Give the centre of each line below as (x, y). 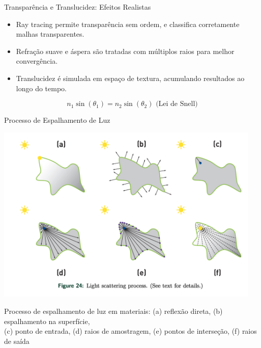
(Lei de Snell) (177, 104)
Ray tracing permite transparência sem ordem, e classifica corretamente (128, 24)
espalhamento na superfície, (47, 321)
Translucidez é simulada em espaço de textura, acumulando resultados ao (130, 78)
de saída (17, 341)
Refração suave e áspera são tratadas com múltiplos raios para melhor (125, 51)
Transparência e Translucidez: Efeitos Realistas (78, 7)
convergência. (37, 61)
